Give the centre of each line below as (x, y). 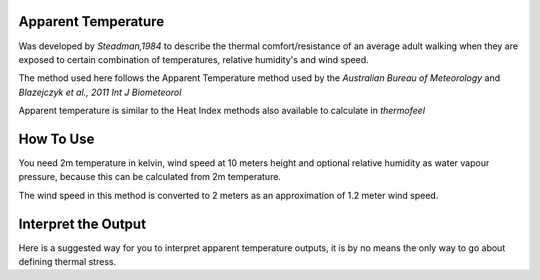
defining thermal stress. (67, 262)
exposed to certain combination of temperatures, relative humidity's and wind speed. (193, 59)
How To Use (56, 138)
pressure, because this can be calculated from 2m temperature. (150, 177)
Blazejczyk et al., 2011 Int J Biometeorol (100, 92)
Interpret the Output (82, 223)
